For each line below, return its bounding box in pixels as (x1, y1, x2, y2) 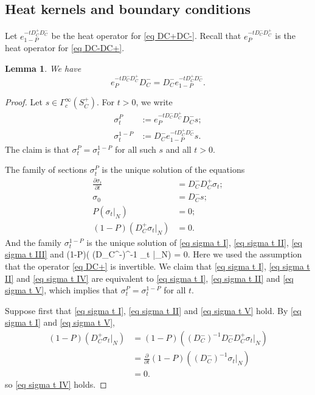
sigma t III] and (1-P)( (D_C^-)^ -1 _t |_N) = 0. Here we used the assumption (5, 248, 302, 260)
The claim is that (5, 142, 69, 155)
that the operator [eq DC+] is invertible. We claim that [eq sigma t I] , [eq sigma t (5, 260, 310, 273)
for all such (114, 142, 156, 155)
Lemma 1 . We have (5, 61, 81, 74)
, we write (136, 96, 173, 108)
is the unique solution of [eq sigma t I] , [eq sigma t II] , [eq (86, 236, 302, 248)
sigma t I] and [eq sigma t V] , (5, 316, 116, 329)
